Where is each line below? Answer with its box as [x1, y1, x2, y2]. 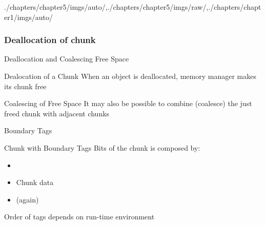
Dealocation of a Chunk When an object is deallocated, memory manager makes [4, 71, 256, 81]
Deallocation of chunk [4, 33, 96, 46]
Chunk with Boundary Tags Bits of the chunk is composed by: [4, 142, 200, 153]
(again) [16, 194, 39, 204]
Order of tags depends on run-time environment [4, 211, 155, 222]
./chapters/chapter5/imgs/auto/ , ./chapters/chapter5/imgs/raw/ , [4, 2, 209, 12]
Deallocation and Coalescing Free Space [4, 53, 129, 64]
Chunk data [16, 177, 54, 188]
